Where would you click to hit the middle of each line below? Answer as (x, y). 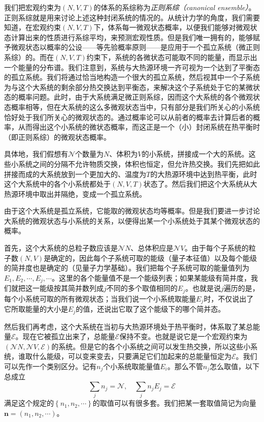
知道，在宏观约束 (32, 27)
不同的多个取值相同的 (142, 288)
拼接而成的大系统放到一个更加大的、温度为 (75, 174)
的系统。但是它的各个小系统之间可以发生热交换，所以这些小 (151, 346)
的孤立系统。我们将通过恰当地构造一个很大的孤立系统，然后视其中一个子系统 (132, 77)
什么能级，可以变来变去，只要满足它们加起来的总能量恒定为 (132, 356)
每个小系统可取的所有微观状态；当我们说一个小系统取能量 (100, 298)
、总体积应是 (152, 248)
